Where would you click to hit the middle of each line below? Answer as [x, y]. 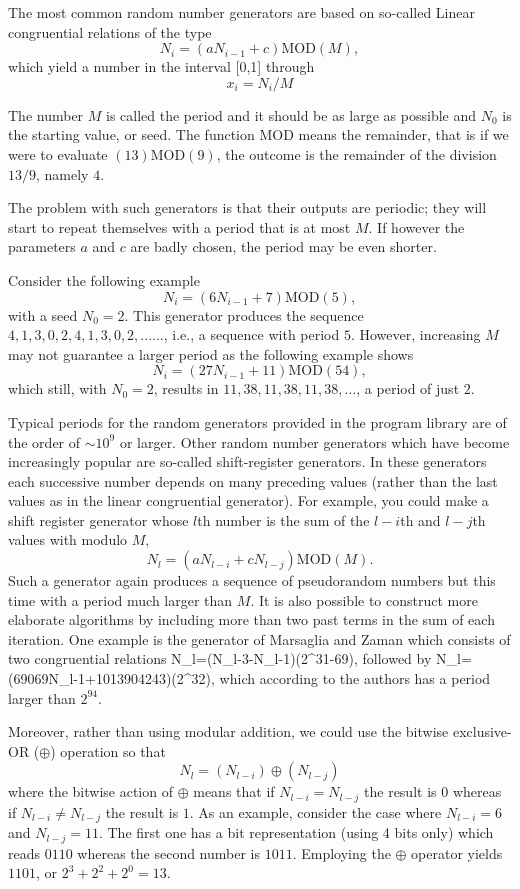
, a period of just [408, 388]
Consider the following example [104, 279]
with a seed [43, 314]
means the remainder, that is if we [403, 134]
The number [46, 114]
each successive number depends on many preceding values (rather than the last [253, 480]
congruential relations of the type [110, 31]
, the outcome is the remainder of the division [356, 153]
